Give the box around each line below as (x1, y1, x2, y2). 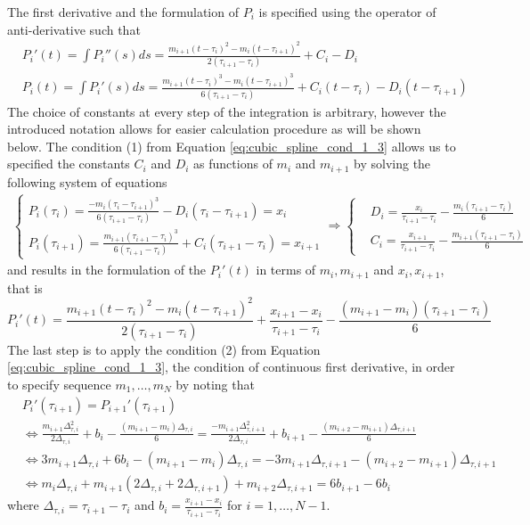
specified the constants (7, 154, 130, 173)
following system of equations (7, 172, 167, 191)
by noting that (175, 375, 255, 394)
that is (7, 278, 43, 297)
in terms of (256, 260, 316, 279)
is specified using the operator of (258, 3, 436, 21)
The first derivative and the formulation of (7, 3, 239, 21)
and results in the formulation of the (7, 260, 207, 279)
